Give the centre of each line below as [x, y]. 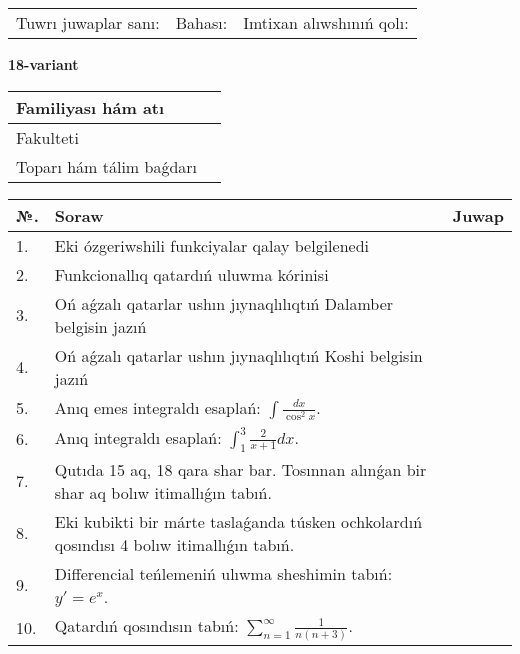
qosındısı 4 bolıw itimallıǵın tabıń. [174, 544]
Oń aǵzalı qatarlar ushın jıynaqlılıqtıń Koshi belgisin [238, 355]
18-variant [43, 64]
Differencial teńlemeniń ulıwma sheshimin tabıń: [223, 573]
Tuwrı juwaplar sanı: [88, 22]
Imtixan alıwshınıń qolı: [326, 22]
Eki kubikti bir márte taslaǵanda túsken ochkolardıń [238, 521]
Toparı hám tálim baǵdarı [107, 166]
